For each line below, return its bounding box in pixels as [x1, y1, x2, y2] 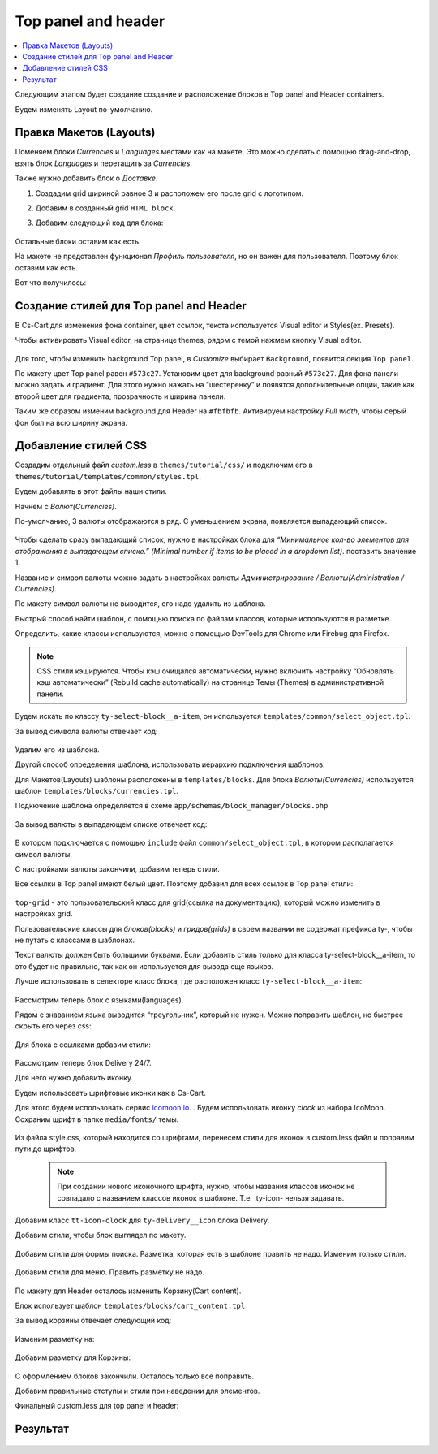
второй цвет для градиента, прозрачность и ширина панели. [15, 391, 226, 401]
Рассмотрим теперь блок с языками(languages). [15, 995, 184, 1005]
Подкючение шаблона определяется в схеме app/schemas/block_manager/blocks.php [15, 801, 328, 811]
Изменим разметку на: [15, 1334, 95, 1344]
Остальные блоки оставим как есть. [15, 236, 141, 246]
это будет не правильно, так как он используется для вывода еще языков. [15, 961, 274, 971]
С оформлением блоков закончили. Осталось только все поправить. [15, 1371, 255, 1381]
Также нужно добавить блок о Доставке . [15, 173, 158, 183]
